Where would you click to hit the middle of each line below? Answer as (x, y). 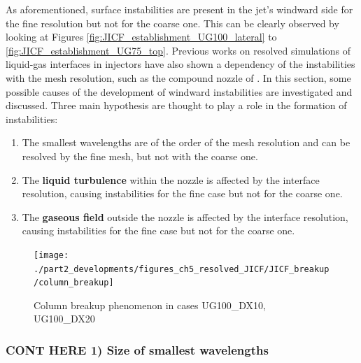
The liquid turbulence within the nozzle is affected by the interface (171, 179)
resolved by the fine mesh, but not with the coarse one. (140, 156)
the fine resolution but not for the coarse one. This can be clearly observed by (172, 23)
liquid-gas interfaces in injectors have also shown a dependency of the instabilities (180, 64)
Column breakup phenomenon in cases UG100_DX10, (150, 305)
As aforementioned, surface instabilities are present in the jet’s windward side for (179, 9)
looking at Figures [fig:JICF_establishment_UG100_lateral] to (141, 37)
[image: (51, 255)
